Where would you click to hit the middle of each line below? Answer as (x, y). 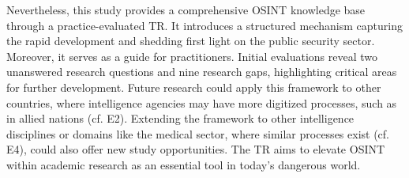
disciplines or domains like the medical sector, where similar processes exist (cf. (198, 133)
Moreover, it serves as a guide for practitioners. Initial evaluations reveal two (192, 56)
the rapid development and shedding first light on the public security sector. (191, 41)
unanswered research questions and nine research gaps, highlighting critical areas (202, 72)
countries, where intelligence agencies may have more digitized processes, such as (202, 102)
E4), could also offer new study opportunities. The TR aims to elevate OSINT (196, 149)
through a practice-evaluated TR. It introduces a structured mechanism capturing (204, 25)
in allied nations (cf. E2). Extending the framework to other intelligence (180, 118)
